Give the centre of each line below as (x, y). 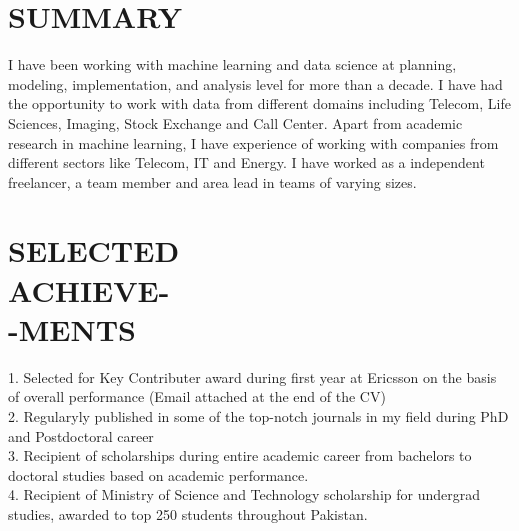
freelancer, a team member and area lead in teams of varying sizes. (212, 181)
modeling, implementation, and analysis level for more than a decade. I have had (255, 83)
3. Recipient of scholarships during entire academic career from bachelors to (240, 455)
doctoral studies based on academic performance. (158, 474)
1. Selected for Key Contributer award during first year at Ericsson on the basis (252, 376)
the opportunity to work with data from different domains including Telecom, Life (259, 103)
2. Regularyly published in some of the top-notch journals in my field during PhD (258, 415)
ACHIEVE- (89, 289)
